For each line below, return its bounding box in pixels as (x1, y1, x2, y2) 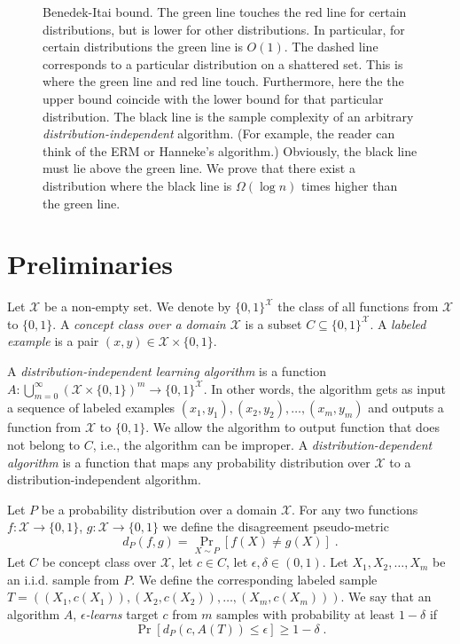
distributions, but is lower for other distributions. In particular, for (43, 20, 405, 38)
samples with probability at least (216, 604, 395, 623)
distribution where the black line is (43, 176, 232, 194)
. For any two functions (292, 499, 418, 518)
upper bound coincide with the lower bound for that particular (43, 89, 384, 107)
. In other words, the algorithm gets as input (203, 379, 446, 397)
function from (7, 418, 82, 436)
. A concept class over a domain (52, 314, 226, 333)
